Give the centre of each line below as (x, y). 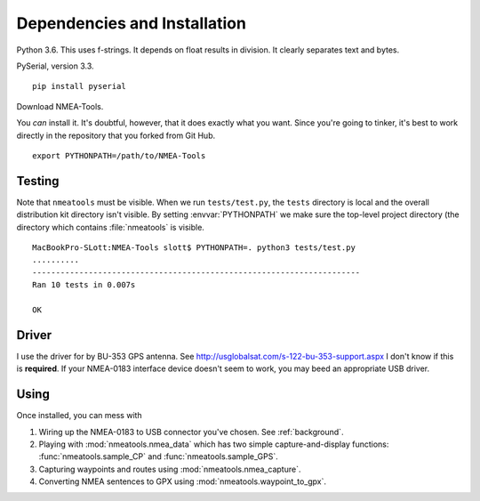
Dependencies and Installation (131, 23)
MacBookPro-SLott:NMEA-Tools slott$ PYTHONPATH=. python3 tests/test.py (194, 247)
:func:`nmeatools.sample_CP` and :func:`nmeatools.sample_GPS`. (159, 457)
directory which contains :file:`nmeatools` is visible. (110, 227)
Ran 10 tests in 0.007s (84, 285)
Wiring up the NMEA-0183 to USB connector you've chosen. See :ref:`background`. (191, 432)
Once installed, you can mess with (79, 416)
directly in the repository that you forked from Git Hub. (116, 135)
